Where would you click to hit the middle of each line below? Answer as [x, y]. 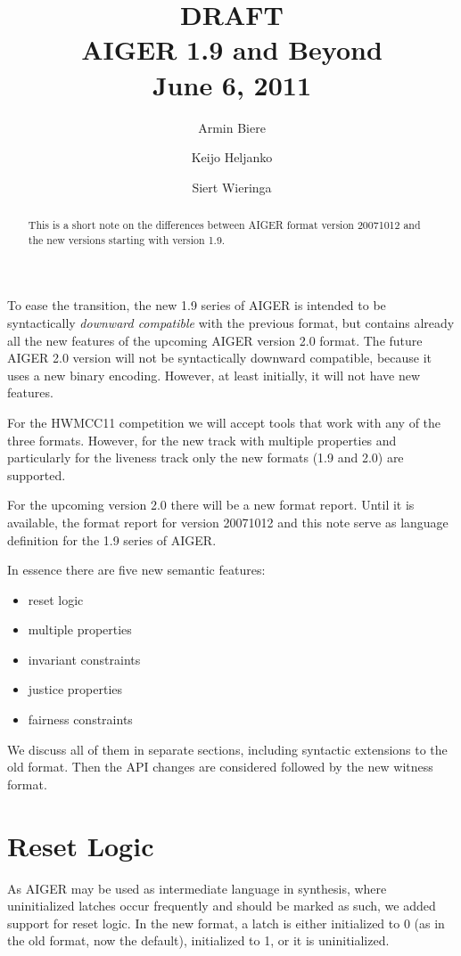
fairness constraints [80, 719]
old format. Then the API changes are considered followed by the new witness [220, 767]
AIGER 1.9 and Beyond [232, 49]
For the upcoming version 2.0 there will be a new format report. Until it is [211, 505]
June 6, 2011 [232, 84]
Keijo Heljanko [232, 157]
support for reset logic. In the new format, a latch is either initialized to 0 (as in [226, 923]
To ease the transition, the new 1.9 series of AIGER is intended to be [197, 305]
